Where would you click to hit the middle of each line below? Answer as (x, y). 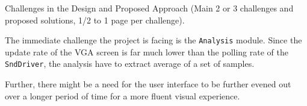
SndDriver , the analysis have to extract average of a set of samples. (130, 64)
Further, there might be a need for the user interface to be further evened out (148, 84)
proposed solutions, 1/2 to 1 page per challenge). (95, 20)
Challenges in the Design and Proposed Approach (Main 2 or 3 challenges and (149, 8)
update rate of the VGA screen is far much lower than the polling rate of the (147, 51)
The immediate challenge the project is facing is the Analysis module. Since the (153, 40)
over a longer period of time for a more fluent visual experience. (122, 95)
